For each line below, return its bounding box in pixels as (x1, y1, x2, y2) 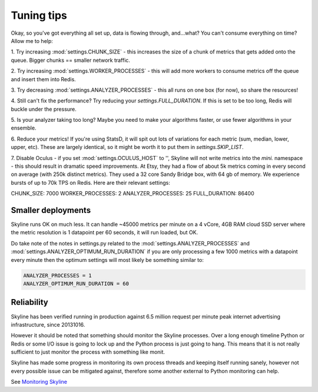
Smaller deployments (11, 205, 91, 215)
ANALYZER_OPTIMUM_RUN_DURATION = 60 (23, 280, 130, 287)
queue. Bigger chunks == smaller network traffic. (11, 57, 131, 64)
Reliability (11, 297, 48, 307)
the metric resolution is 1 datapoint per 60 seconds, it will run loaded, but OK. (11, 229, 198, 236)
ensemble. (11, 124, 37, 132)
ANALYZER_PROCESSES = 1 (23, 272, 92, 279)
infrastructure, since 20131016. (11, 321, 85, 328)
